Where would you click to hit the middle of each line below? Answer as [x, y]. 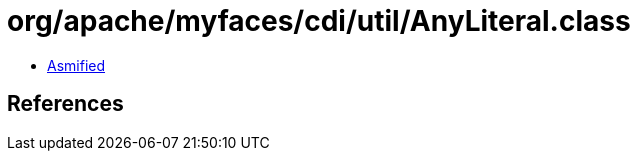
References [65, 104]
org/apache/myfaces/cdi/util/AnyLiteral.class [319, 21]
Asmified [76, 65]
